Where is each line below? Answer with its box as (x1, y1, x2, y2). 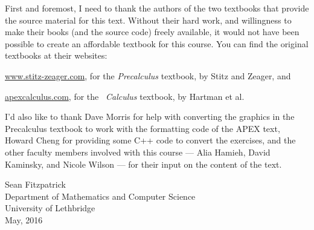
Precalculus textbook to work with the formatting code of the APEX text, (5, 122, 280, 134)
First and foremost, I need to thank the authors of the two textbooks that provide (5, 2, 309, 14)
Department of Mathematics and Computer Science (5, 189, 196, 202)
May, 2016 (5, 213, 43, 226)
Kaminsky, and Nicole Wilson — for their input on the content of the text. (5, 157, 282, 170)
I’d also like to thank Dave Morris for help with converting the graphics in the (5, 110, 295, 123)
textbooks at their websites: (5, 49, 107, 62)
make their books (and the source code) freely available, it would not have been (5, 25, 300, 38)
